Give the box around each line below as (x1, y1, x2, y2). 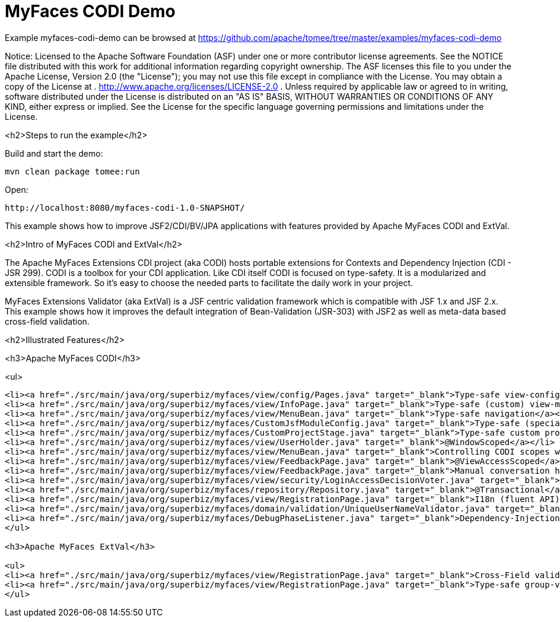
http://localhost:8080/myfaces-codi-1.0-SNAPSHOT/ (5, 202, 245, 212)
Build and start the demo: (5, 148, 103, 158)
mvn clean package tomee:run (5, 166, 140, 176)
